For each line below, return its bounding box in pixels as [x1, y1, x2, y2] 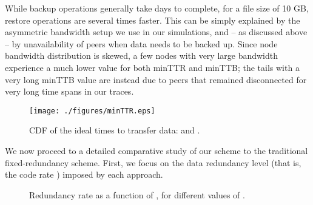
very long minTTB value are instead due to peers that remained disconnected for [5, 73, 307, 86]
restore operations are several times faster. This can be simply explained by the [5, 13, 300, 26]
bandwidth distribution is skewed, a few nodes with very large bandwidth [5, 49, 278, 62]
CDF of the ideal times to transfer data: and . [29, 124, 200, 136]
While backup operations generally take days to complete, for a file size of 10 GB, [5, 2, 309, 14]
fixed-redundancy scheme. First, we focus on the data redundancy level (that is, [5, 156, 301, 169]
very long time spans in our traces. [5, 85, 134, 98]
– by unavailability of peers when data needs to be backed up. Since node [5, 37, 278, 50]
